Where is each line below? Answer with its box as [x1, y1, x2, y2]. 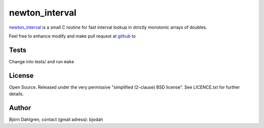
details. [9, 91, 24, 97]
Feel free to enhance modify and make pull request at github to [9, 33, 136, 39]
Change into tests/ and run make [9, 58, 74, 64]
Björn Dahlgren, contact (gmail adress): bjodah [9, 117, 103, 123]
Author [9, 104, 31, 112]
